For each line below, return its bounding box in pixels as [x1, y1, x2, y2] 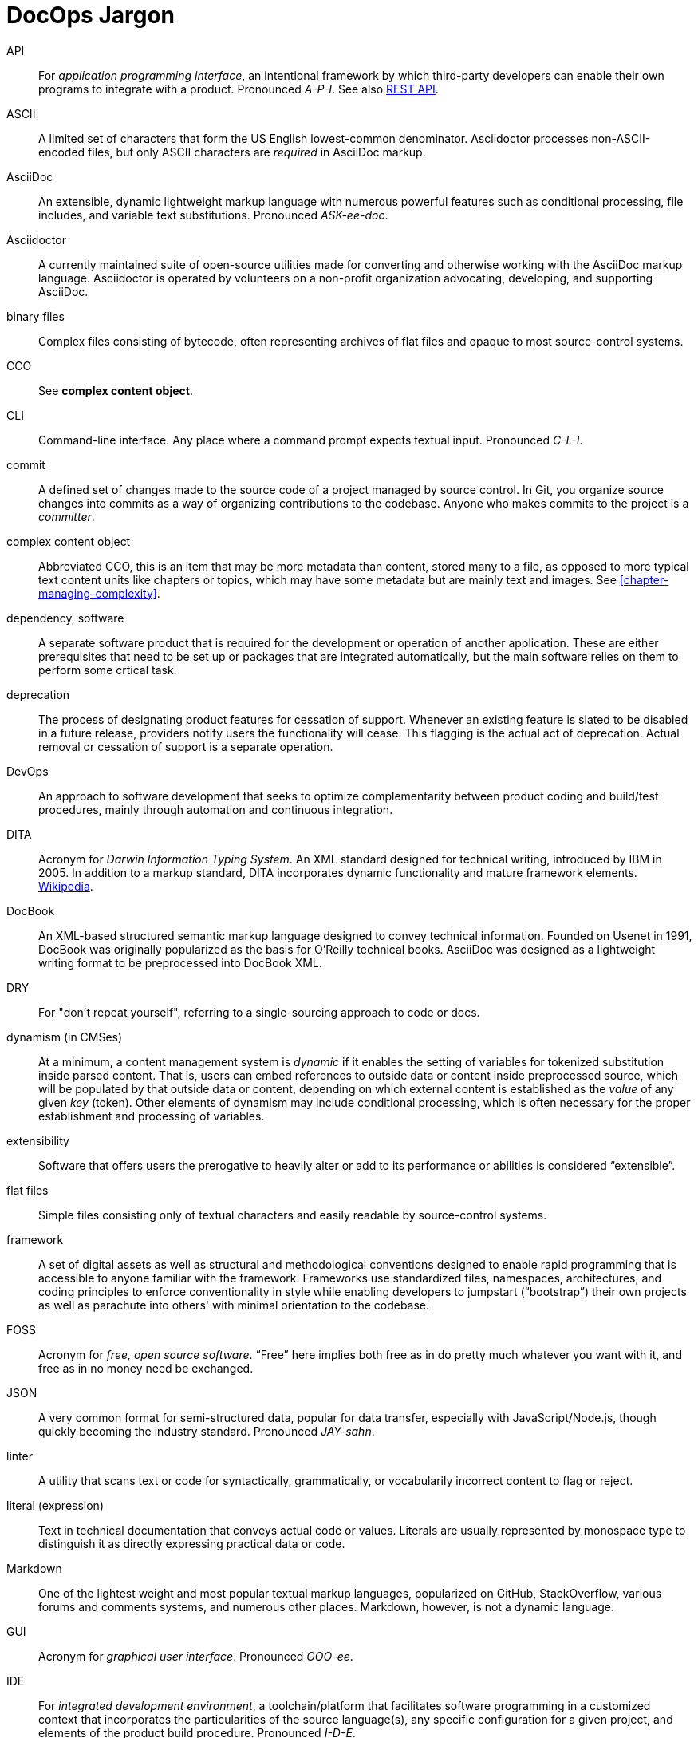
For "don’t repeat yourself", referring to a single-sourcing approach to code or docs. [38, 1005, 480, 1019]
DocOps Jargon [6, 2, 175, 29]
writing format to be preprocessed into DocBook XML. [38, 955, 322, 970]
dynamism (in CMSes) [6, 1029, 123, 1044]
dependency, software [6, 610, 124, 625]
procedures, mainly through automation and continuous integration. [38, 802, 393, 816]
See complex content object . [38, 383, 193, 397]
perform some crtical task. [38, 662, 177, 677]
